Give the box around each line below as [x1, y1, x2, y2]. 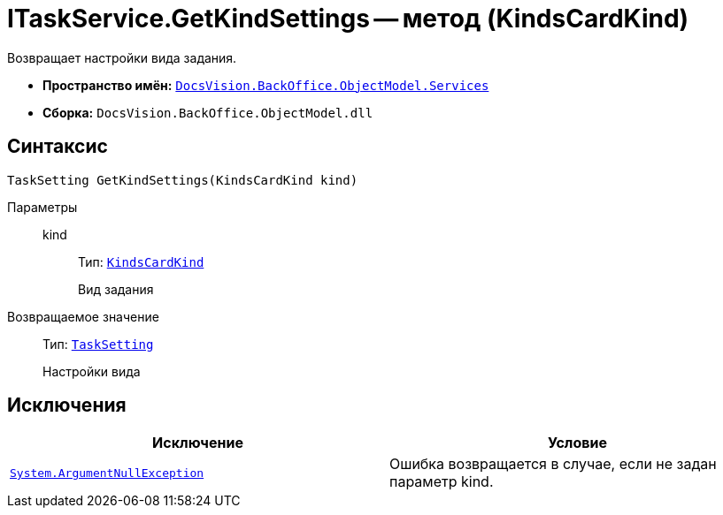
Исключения [7, 394, 127, 417]
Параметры [7, 199, 78, 215]
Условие [548, 434, 607, 452]
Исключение [152, 434, 243, 452]
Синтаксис [7, 135, 108, 158]
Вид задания [78, 281, 154, 297]
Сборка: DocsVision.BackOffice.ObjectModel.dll [42, 104, 373, 120]
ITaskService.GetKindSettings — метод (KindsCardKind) [7, 4, 689, 34]
